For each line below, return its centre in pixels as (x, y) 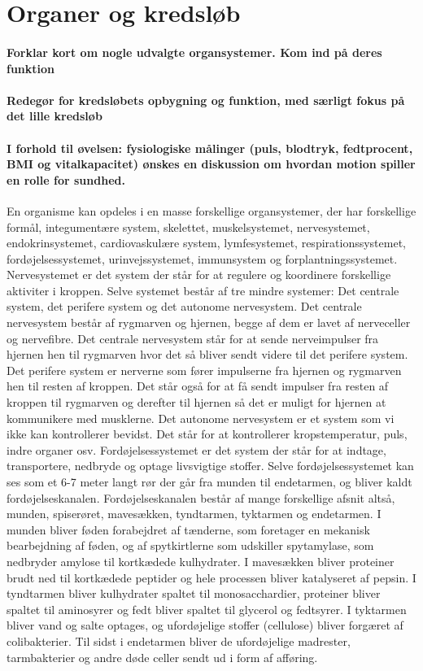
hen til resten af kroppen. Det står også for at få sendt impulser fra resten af (198, 386)
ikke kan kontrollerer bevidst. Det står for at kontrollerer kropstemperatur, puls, (207, 434)
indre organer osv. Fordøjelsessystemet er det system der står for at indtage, (196, 449)
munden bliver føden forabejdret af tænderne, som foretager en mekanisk (188, 529)
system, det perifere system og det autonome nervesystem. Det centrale (184, 306)
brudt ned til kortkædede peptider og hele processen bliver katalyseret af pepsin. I (211, 577)
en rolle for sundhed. (66, 179)
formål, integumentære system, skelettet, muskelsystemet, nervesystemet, (188, 227)
